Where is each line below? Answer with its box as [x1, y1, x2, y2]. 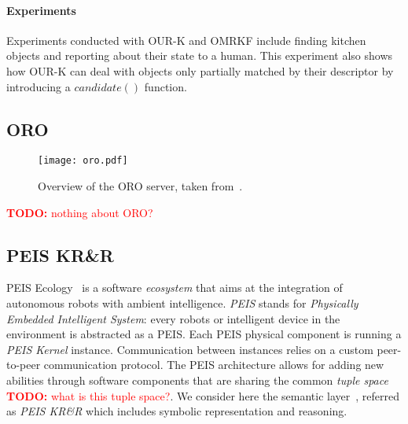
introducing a [6, 78, 71, 94]
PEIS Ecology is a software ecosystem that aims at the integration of [6, 279, 343, 296]
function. [144, 78, 187, 94]
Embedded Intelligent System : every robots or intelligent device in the [6, 310, 340, 326]
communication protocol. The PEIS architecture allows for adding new [43, 356, 384, 373]
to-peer [6, 356, 41, 373]
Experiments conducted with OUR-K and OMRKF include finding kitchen [6, 31, 366, 48]
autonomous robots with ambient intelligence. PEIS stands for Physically [6, 295, 358, 312]
